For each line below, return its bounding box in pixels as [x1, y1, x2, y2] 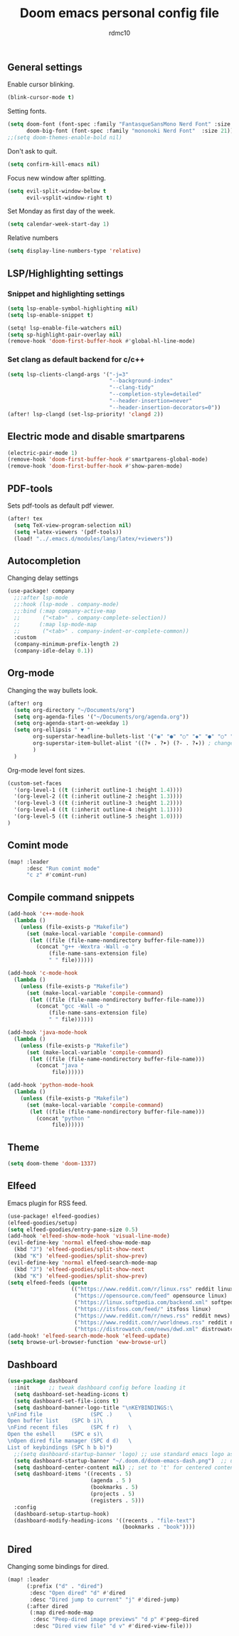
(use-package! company [7, 588, 75, 595]
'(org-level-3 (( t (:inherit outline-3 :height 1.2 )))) [14, 800, 183, 807]
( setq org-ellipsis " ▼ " [14, 726, 91, 733]
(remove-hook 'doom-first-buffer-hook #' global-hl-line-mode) [7, 338, 196, 345]
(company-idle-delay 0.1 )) [14, 648, 94, 655]
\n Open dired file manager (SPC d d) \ [7, 1437, 132, 1445]
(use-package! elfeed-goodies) [7, 1213, 100, 1220]
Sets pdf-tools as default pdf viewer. [7, 501, 115, 510]
